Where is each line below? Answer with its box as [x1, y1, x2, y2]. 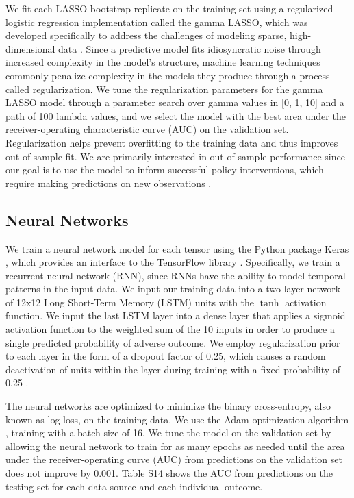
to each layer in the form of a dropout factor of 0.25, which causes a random [5, 349, 326, 363]
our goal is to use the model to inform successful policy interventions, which [5, 162, 324, 177]
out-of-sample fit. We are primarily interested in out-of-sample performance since [5, 149, 345, 163]
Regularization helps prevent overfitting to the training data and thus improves [5, 135, 338, 149]
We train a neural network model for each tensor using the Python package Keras [5, 241, 349, 256]
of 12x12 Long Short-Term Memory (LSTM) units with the [5, 295, 255, 309]
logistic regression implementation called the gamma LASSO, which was [5, 14, 308, 29]
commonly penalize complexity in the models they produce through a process [5, 68, 330, 82]
